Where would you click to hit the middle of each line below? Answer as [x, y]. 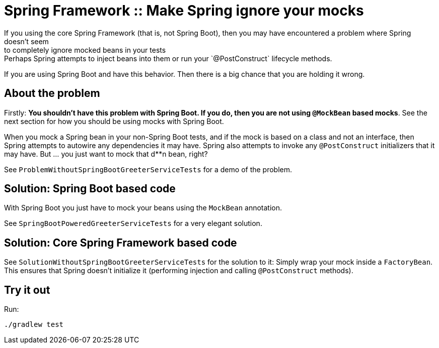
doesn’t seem [26, 41]
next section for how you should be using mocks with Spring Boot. [114, 121]
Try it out [27, 290]
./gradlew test [34, 325]
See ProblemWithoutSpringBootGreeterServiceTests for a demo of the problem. [148, 169]
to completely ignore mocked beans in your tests [85, 50]
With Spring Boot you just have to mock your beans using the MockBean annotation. [143, 208]
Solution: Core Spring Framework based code [121, 243]
